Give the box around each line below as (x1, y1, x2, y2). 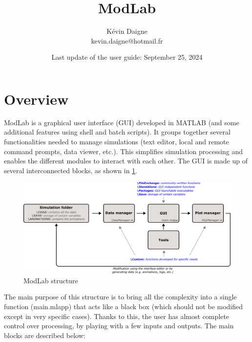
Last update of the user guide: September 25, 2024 (51, 52, 203, 62)
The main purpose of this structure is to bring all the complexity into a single (4, 292, 237, 302)
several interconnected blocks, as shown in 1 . (4, 165, 137, 175)
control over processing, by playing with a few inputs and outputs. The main (4, 320, 234, 331)
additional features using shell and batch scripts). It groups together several (4, 127, 231, 137)
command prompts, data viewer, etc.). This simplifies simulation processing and (4, 146, 243, 156)
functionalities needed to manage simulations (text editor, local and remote (4, 137, 229, 147)
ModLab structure (23, 275, 78, 285)
